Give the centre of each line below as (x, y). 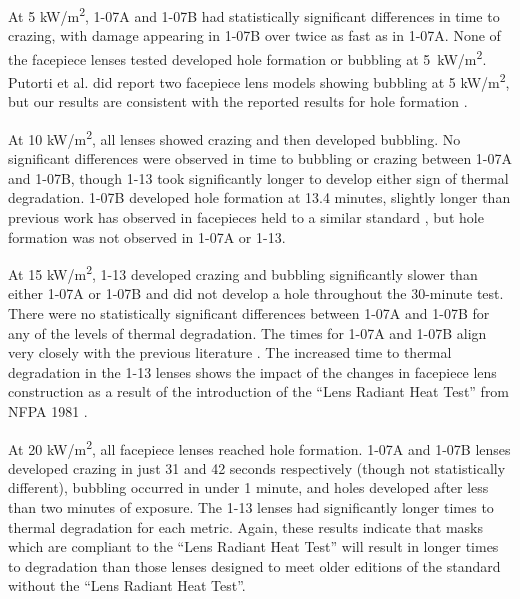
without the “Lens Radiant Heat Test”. (127, 585)
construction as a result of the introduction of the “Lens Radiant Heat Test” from (259, 391)
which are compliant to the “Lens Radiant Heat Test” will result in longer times (253, 546)
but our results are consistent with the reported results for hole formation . (238, 101)
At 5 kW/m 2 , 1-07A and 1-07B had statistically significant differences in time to (254, 14)
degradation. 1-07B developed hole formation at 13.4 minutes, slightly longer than (259, 197)
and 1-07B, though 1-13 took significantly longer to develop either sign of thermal (258, 177)
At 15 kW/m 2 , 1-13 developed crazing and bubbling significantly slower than (243, 272)
